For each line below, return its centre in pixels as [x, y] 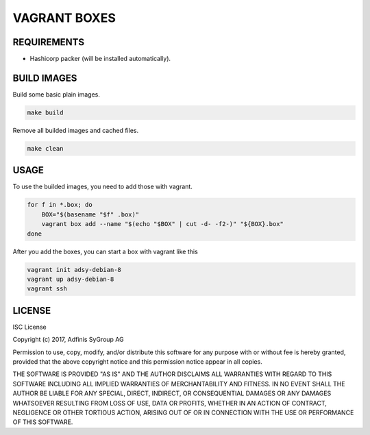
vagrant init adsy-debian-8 [74, 270]
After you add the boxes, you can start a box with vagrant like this [105, 251]
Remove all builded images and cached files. [76, 130]
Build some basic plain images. [57, 94]
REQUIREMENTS [49, 42]
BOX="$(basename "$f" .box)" [90, 214]
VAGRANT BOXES [64, 18]
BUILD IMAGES [45, 78]
